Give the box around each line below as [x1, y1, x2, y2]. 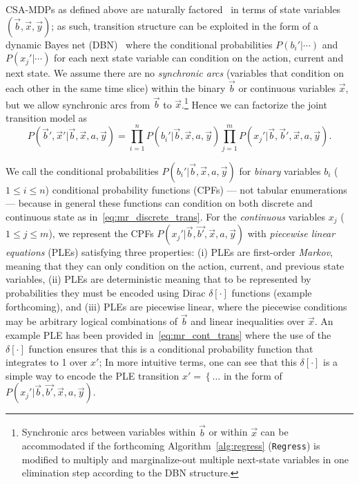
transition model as [6, 110, 88, 124]
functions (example [231, 285, 312, 299]
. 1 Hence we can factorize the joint [182, 95, 327, 111]
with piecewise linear [247, 226, 336, 241]
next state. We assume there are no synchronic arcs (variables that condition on [6, 66, 344, 80]
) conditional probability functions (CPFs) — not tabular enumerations [45, 182, 347, 196]
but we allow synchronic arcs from [6, 97, 151, 111]
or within [208, 425, 248, 439]
